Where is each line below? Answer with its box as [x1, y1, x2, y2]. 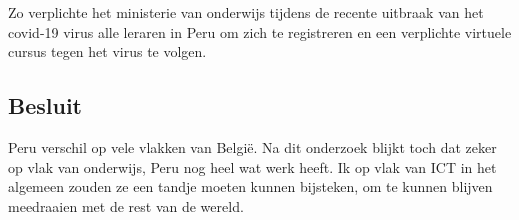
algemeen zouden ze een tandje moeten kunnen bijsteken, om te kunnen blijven [8, 176, 493, 197]
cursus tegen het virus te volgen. [8, 41, 207, 62]
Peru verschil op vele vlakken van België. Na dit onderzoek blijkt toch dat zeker [8, 136, 497, 157]
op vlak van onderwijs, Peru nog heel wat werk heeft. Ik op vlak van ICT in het [8, 156, 497, 177]
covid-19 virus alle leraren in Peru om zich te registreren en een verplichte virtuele [8, 21, 512, 42]
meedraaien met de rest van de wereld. [8, 195, 244, 216]
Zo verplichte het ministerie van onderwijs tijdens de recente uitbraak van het [8, 2, 484, 22]
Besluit [8, 90, 82, 121]
